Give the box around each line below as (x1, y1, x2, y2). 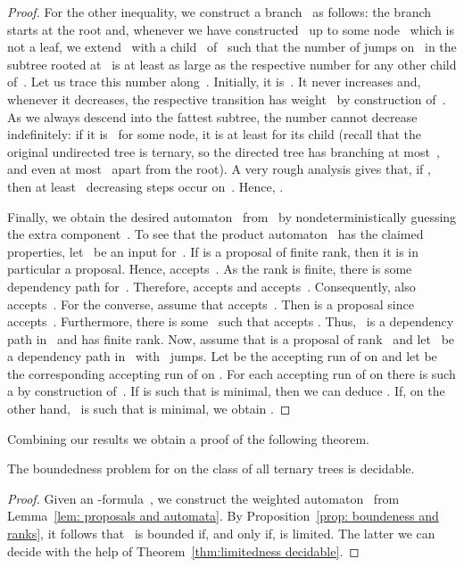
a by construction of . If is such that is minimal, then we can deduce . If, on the (7, 382, 445, 400)
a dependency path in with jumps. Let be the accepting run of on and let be (7, 347, 437, 366)
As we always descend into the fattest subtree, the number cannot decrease (7, 107, 418, 126)
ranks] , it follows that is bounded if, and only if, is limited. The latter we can (7, 524, 435, 543)
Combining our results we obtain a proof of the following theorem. (7, 429, 369, 448)
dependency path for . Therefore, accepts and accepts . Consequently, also (7, 276, 416, 295)
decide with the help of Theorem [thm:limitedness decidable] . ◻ (7, 541, 360, 560)
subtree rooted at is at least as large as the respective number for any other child (7, 54, 457, 73)
